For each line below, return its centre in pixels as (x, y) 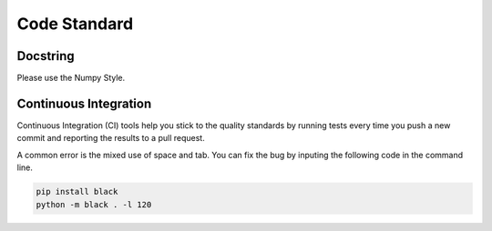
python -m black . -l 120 (94, 204)
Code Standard (75, 24)
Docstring (46, 56)
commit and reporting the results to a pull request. (111, 138)
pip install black (77, 192)
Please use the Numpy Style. (71, 78)
